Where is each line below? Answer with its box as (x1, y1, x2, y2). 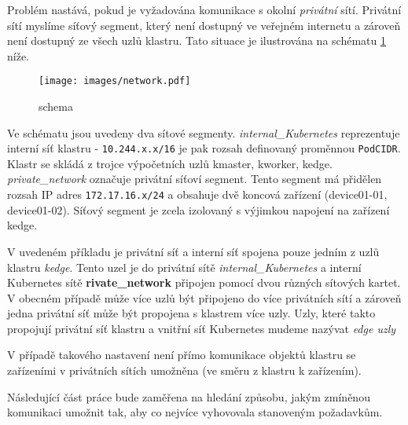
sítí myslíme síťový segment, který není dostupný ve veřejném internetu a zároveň (7, 16, 401, 33)
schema (39, 98, 74, 115)
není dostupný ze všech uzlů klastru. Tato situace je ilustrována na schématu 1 (7, 32, 386, 49)
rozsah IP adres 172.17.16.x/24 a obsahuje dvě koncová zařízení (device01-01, (7, 186, 388, 203)
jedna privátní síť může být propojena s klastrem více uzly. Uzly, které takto (7, 305, 376, 321)
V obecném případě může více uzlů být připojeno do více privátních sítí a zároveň (7, 289, 402, 306)
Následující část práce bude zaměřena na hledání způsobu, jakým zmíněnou (7, 388, 370, 405)
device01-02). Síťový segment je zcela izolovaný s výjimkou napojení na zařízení (7, 201, 390, 218)
